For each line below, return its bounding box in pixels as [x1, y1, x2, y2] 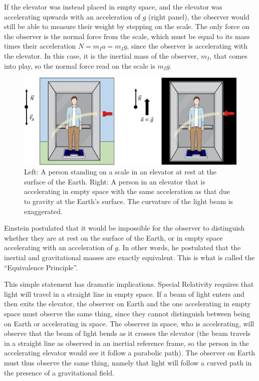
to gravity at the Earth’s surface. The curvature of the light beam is [24, 196, 233, 207]
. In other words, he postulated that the [118, 242, 241, 253]
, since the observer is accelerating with [127, 41, 248, 51]
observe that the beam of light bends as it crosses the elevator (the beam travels [4, 328, 250, 338]
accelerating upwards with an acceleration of [4, 11, 141, 22]
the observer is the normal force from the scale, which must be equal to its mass [4, 31, 250, 41]
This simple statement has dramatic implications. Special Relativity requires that [4, 279, 254, 289]
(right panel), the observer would [148, 11, 249, 22]
